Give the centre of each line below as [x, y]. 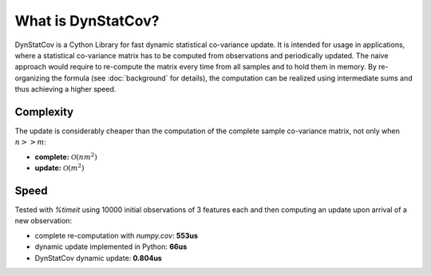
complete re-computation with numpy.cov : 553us [117, 235]
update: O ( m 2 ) [59, 168]
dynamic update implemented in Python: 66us [111, 246]
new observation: [43, 221]
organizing [32, 78]
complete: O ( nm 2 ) [66, 156]
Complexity [44, 112]
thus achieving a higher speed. [65, 89]
